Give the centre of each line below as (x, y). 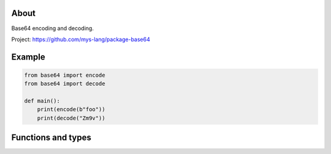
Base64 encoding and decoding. (53, 28)
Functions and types (51, 138)
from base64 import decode (65, 84)
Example (28, 57)
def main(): (42, 101)
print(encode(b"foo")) (71, 110)
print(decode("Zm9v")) (71, 118)
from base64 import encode (65, 75)
